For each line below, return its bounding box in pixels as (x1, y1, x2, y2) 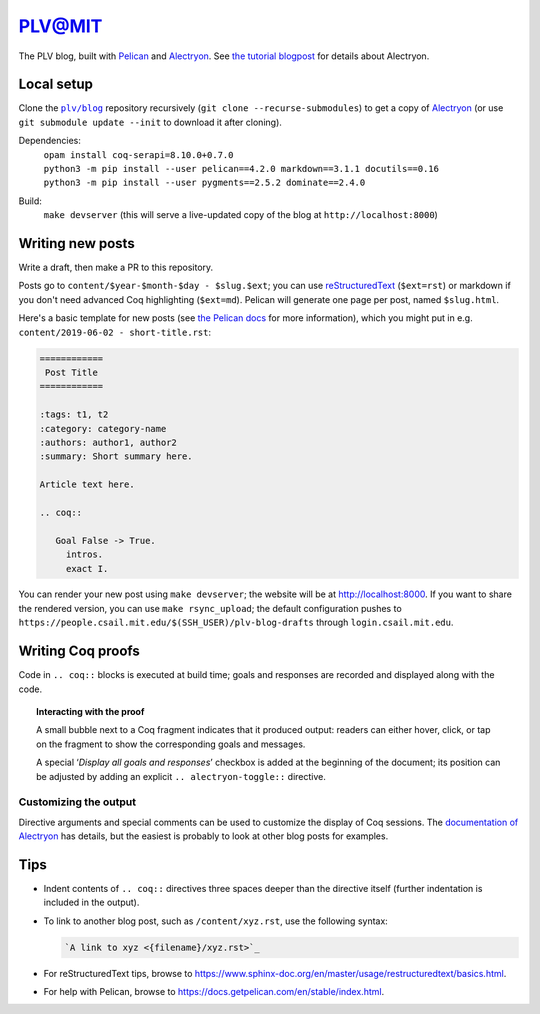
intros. (65, 549, 104, 560)
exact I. (65, 563, 109, 574)
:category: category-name (39, 423, 167, 434)
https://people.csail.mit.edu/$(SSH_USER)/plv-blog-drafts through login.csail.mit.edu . (18, 616, 454, 629)
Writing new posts (18, 235, 135, 252)
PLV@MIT (18, 15, 103, 37)
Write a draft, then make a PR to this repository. (18, 261, 214, 274)
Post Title (45, 367, 99, 379)
